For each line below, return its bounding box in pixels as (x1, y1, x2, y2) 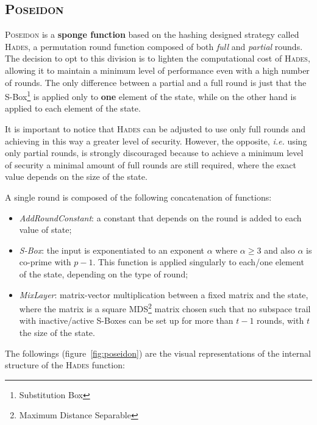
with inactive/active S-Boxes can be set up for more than (19, 314, 233, 327)
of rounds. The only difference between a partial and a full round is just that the (5, 76, 307, 88)
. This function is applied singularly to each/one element (93, 255, 304, 268)
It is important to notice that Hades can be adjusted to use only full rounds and (5, 123, 306, 135)
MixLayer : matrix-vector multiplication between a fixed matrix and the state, (19, 288, 308, 301)
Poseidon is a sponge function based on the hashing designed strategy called (5, 28, 299, 41)
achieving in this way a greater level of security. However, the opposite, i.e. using (5, 134, 307, 147)
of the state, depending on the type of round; (19, 267, 188, 280)
